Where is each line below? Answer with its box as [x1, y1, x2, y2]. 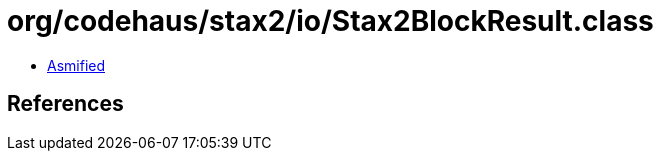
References [7, 91, 124, 117]
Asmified [47, 56, 106, 74]
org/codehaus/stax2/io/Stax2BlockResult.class [7, 4, 654, 38]
